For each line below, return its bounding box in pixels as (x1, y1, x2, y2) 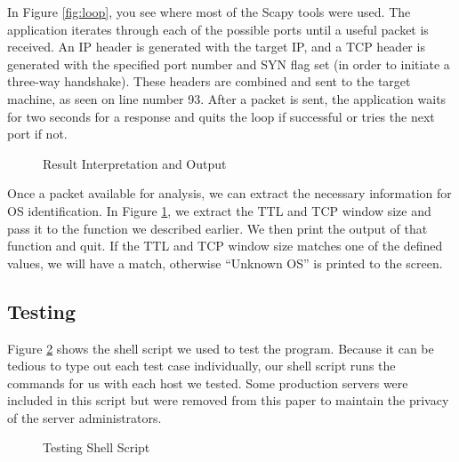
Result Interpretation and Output (43, 154, 227, 172)
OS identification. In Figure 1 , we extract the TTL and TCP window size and (7, 201, 431, 219)
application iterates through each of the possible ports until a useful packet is (7, 20, 429, 38)
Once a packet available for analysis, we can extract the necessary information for (7, 184, 452, 203)
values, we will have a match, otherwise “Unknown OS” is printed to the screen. (7, 253, 443, 272)
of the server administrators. (7, 408, 162, 426)
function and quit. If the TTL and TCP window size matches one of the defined (7, 236, 443, 255)
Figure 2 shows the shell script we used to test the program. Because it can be (7, 339, 434, 357)
